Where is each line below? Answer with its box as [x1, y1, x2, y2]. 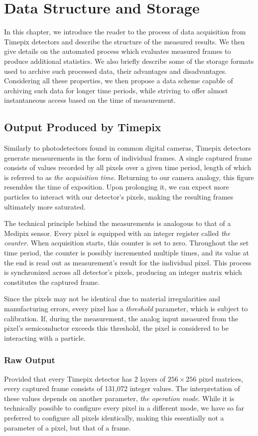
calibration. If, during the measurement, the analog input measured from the [4, 313, 239, 323]
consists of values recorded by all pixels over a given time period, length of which [4, 162, 251, 173]
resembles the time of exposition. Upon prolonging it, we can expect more [4, 182, 229, 192]
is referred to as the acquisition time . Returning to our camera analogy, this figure [4, 172, 254, 182]
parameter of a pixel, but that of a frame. [4, 422, 131, 433]
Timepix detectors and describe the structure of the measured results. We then [4, 36, 245, 46]
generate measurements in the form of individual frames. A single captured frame [4, 152, 252, 163]
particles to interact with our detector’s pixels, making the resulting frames [4, 192, 234, 202]
